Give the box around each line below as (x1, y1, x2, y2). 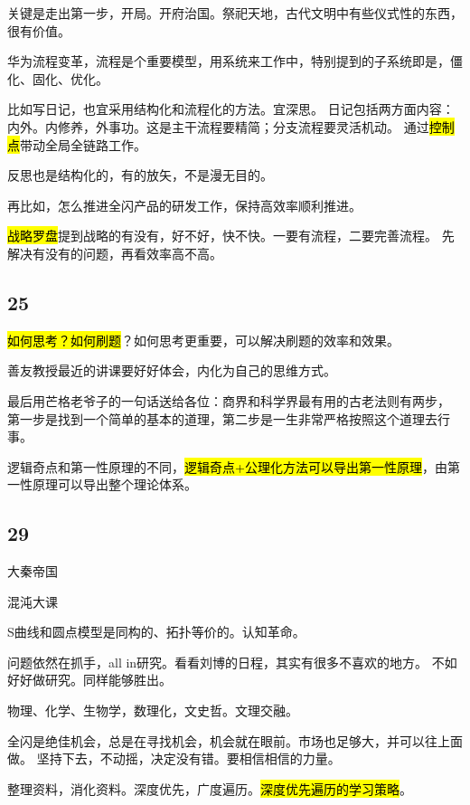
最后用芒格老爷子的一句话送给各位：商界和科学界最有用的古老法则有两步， (7, 391, 450, 410)
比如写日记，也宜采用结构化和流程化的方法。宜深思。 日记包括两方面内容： (7, 99, 455, 118)
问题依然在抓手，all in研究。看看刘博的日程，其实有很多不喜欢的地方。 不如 (7, 652, 457, 671)
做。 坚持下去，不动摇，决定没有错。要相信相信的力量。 (7, 749, 341, 768)
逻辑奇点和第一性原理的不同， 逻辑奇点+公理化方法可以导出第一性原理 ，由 (7, 457, 447, 476)
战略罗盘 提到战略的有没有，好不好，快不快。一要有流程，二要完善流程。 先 (7, 226, 455, 245)
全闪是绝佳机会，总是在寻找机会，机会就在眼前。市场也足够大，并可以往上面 (7, 731, 463, 750)
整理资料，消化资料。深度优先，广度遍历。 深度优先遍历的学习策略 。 (7, 779, 412, 798)
